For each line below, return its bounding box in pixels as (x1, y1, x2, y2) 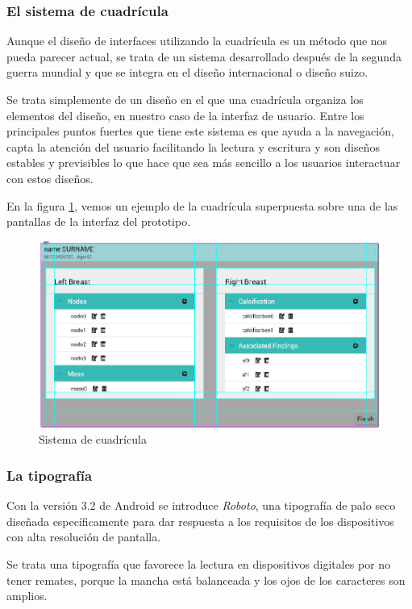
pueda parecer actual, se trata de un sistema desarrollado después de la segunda (6, 48, 402, 65)
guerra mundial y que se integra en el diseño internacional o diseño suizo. (6, 64, 368, 81)
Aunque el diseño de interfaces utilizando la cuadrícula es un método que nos (6, 32, 388, 49)
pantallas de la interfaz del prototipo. (6, 213, 191, 230)
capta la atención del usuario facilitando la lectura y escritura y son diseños (6, 138, 380, 155)
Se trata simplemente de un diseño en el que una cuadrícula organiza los (6, 91, 364, 107)
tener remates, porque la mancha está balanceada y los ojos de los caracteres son (6, 571, 406, 588)
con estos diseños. (6, 169, 94, 186)
